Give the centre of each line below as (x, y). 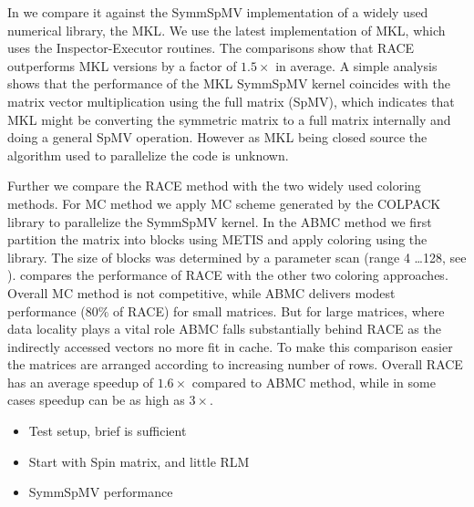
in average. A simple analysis (356, 65)
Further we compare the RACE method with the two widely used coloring (214, 186)
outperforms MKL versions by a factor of (122, 65)
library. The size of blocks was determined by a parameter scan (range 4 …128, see (237, 257)
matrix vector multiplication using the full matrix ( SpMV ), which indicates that (231, 101)
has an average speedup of (81, 382)
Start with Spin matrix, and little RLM (139, 461)
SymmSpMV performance (101, 492)
